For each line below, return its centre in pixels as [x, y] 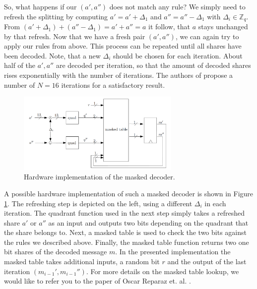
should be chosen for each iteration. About [178, 55]
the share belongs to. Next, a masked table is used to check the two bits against [125, 232]
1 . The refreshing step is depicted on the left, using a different [98, 203]
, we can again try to [207, 36]
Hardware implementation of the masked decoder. [99, 177]
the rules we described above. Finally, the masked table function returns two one [127, 242]
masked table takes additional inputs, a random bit [82, 261]
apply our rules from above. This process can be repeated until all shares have [123, 46]
